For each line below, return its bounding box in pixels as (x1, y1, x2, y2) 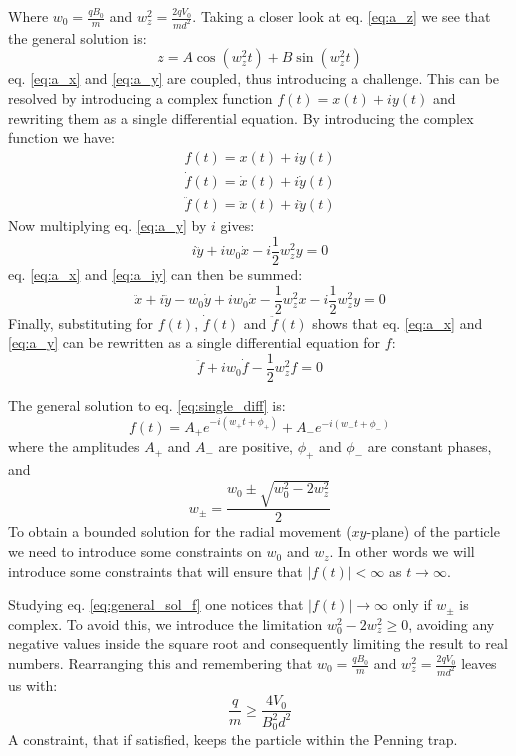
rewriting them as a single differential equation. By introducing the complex (8, 107, 474, 128)
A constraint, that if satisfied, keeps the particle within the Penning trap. (8, 729, 458, 750)
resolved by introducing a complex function (8, 88, 273, 109)
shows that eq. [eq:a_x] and (312, 312, 483, 333)
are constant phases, (367, 436, 492, 457)
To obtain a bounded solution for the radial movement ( (8, 521, 352, 542)
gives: (220, 215, 255, 236)
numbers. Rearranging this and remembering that (8, 653, 313, 674)
